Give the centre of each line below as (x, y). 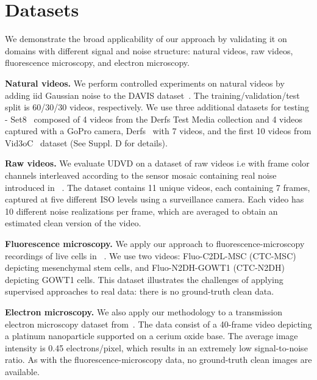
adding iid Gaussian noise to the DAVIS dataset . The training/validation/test (152, 95)
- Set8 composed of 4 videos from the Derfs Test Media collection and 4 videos (154, 119)
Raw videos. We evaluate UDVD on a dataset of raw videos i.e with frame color (157, 163)
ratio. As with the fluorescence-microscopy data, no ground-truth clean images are (158, 360)
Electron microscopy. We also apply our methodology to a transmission (144, 312)
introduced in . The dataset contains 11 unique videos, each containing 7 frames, (158, 187)
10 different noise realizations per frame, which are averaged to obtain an (141, 211)
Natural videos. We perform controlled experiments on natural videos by (145, 83)
